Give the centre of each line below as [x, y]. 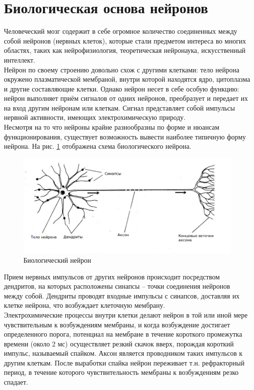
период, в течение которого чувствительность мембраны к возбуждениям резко [121, 372]
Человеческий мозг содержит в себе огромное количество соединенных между [121, 31]
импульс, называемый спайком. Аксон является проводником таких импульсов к [123, 353]
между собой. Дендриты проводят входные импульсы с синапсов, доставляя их [122, 295]
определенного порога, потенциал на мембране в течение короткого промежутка [123, 334]
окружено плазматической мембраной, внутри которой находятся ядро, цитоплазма [127, 79]
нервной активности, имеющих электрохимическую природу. [95, 117]
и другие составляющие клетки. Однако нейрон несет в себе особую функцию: [122, 88]
